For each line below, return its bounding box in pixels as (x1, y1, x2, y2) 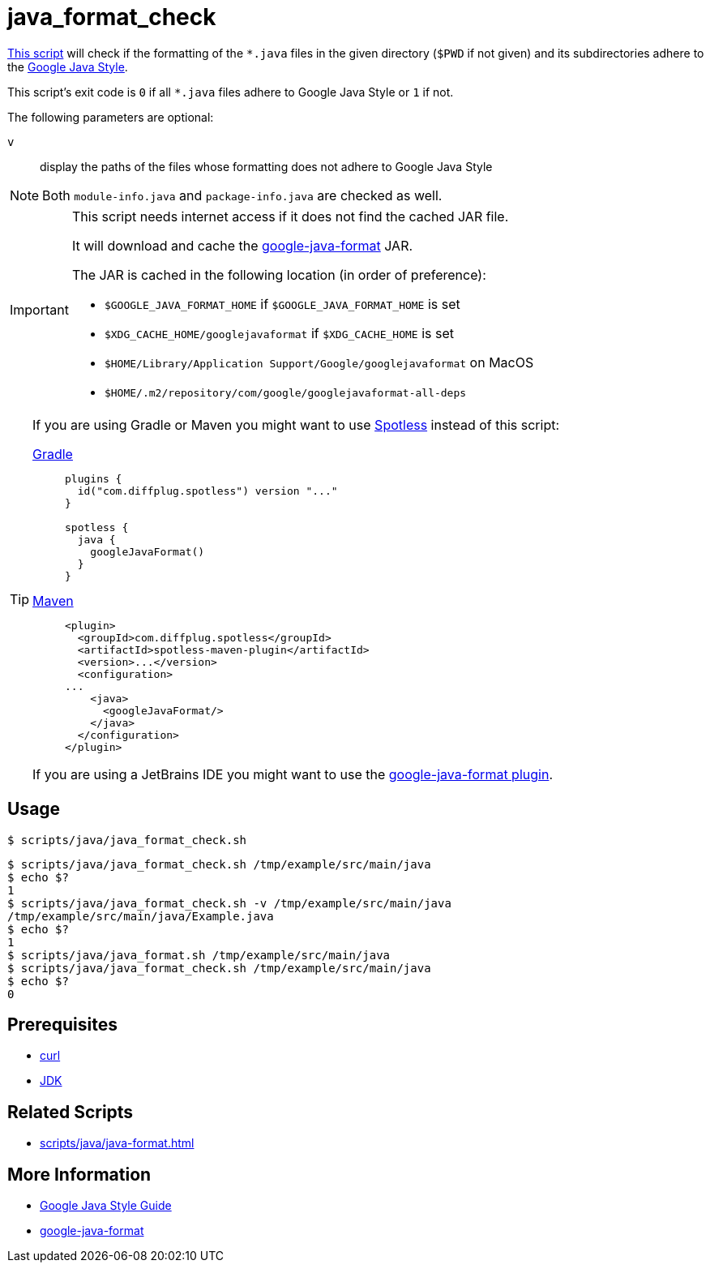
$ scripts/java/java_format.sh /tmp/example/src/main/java (7, 948, 391, 962)
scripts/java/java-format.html (40, 1136, 195, 1151)
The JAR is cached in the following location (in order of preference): (71, 266, 486, 283)
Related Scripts (7, 1101, 134, 1122)
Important (10, 302, 69, 319)
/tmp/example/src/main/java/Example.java (7, 909, 274, 923)
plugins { (65, 472, 122, 485)
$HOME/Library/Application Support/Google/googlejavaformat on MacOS (104, 354, 534, 371)
